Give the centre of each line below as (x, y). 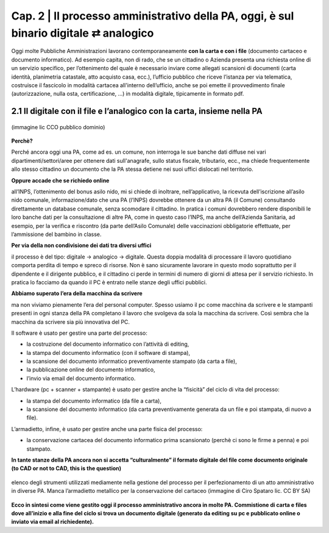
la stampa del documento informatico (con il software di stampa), (108, 352)
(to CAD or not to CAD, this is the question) (66, 468)
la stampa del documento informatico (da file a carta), (94, 401)
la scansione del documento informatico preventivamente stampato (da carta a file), (132, 361)
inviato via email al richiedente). (53, 522)
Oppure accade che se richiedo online (60, 181)
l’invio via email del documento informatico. (81, 378)
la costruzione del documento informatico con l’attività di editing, (108, 344)
